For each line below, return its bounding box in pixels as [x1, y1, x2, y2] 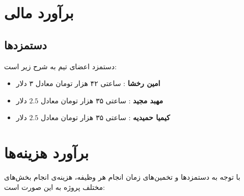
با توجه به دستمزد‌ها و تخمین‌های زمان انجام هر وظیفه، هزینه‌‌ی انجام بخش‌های [4, 172, 240, 182]
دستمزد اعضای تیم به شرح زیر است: [4, 61, 117, 71]
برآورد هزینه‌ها [4, 142, 89, 163]
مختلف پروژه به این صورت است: [4, 181, 105, 192]
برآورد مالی [4, 2, 74, 23]
